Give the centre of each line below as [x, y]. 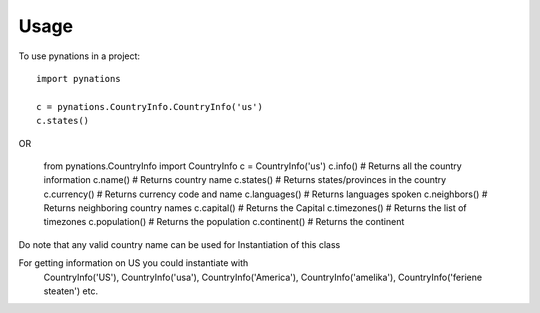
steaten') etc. [71, 291]
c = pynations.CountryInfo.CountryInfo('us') [150, 106]
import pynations [78, 78]
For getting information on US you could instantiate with [133, 263]
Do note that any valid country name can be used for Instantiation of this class [179, 244]
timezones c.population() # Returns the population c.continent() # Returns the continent [224, 222]
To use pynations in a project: [79, 56]
